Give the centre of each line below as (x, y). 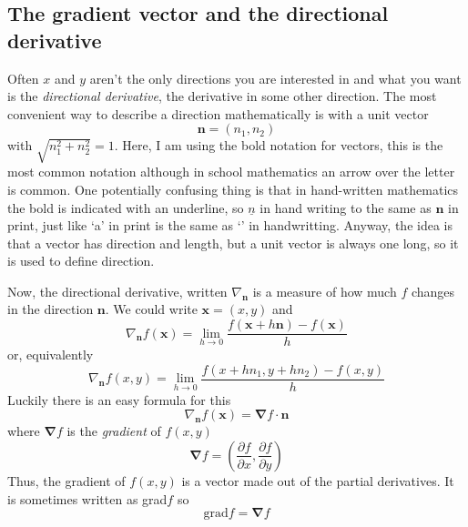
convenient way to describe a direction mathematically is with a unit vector (218, 113)
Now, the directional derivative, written (117, 291)
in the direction (51, 309)
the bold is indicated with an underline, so (126, 207)
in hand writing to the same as (346, 207)
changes (433, 291)
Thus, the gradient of (66, 480)
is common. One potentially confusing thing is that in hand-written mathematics (233, 189)
